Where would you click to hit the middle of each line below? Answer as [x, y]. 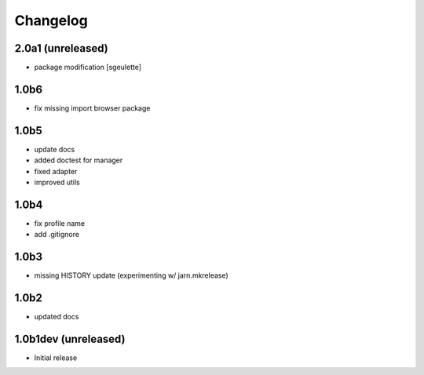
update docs [55, 149]
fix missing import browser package [92, 108]
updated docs [57, 317]
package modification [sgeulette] [88, 67]
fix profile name [60, 223]
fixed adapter [56, 171]
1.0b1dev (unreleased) [70, 339]
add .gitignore [57, 235]
